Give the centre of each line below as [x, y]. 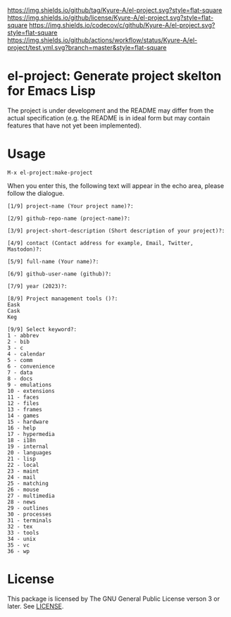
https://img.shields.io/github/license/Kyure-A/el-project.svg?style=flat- [110, 18]
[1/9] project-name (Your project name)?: [70, 206]
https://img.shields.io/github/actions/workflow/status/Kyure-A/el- [102, 40]
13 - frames [25, 409]
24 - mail [22, 477]
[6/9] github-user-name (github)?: [60, 274]
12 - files [23, 403]
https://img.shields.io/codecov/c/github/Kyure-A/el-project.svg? [122, 25]
